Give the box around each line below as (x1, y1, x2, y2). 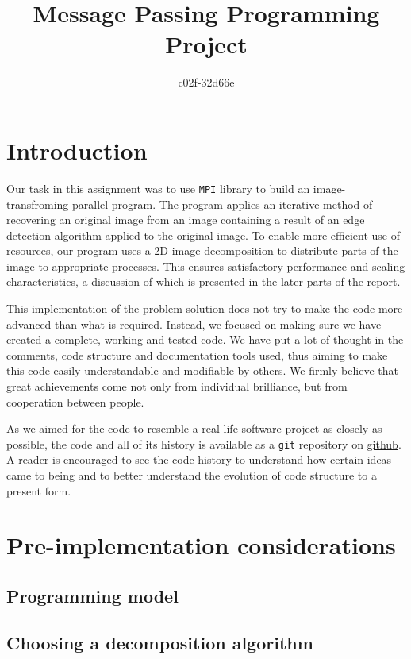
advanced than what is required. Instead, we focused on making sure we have (6, 315, 382, 332)
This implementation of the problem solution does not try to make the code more (6, 300, 403, 317)
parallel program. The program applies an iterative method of (72, 195, 373, 212)
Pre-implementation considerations (6, 529, 396, 561)
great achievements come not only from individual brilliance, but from (6, 378, 348, 395)
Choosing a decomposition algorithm (6, 630, 313, 654)
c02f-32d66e (178, 74, 235, 91)
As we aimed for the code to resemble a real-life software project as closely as (6, 420, 382, 437)
